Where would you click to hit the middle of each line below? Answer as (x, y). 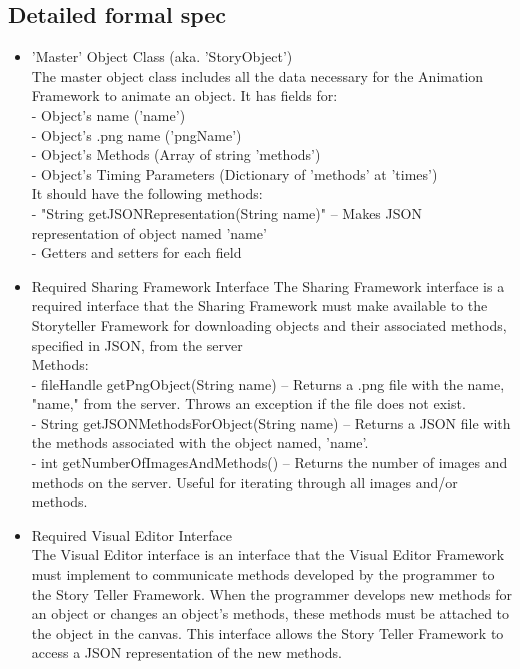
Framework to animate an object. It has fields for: (184, 95)
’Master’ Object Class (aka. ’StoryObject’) (162, 56)
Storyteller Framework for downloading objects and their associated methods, (269, 324)
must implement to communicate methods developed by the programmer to (263, 574)
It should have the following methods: (147, 193)
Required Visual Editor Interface (131, 534)
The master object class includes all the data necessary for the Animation (257, 75)
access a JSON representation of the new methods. (186, 652)
